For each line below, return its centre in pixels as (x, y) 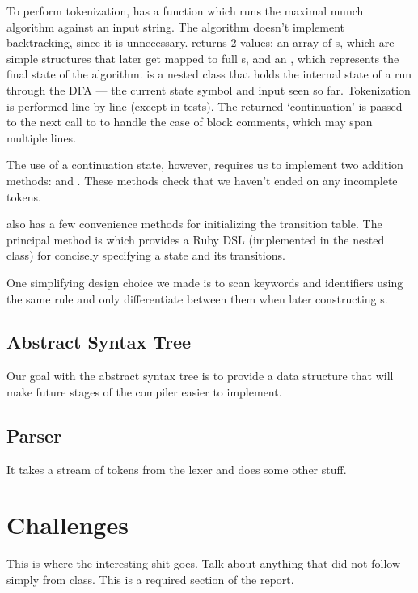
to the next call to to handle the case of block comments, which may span (190, 122)
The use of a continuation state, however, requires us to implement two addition (205, 165)
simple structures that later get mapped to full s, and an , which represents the (203, 58)
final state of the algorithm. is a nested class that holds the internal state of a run (209, 74)
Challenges (68, 525)
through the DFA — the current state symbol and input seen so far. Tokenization (209, 89)
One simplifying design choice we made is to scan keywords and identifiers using (205, 282)
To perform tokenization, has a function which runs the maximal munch (185, 11)
